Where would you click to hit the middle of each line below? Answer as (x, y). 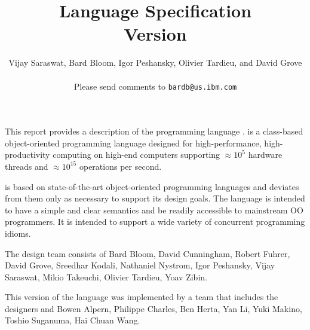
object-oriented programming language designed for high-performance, (133, 143)
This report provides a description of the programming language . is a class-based (154, 131)
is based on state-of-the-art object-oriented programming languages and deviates (152, 186)
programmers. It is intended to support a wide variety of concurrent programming (155, 221)
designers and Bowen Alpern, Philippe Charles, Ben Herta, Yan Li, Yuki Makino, (154, 308)
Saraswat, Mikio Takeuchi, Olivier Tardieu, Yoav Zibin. (106, 276)
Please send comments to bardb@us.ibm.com (155, 86)
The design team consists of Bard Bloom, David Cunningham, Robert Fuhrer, (148, 253)
